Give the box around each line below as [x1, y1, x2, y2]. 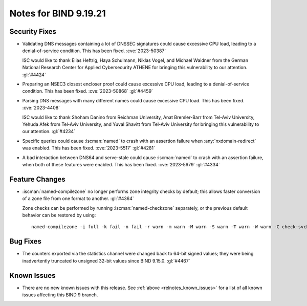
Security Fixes [9, 27, 56, 36]
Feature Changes [9, 174, 66, 184]
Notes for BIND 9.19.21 [9, 8, 106, 19]
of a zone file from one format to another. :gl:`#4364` [22, 195, 134, 202]
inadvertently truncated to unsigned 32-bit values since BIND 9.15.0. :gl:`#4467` [22, 257, 190, 264]
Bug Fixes [9, 237, 42, 246]
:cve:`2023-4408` [22, 105, 60, 111]
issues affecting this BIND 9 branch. [22, 292, 98, 298]
